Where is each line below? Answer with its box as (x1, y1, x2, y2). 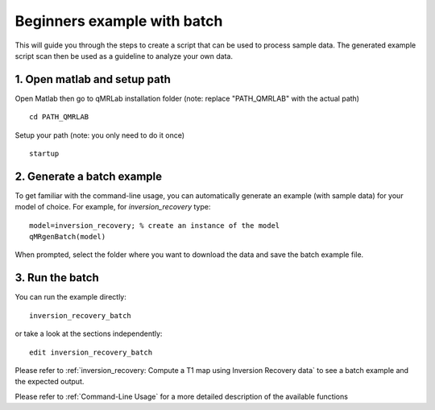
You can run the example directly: (14, 292, 126, 302)
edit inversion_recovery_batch (29, 347, 153, 357)
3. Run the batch (14, 271, 100, 285)
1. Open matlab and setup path (14, 72, 171, 86)
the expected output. (14, 377, 85, 387)
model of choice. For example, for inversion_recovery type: (14, 202, 211, 212)
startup (29, 149, 60, 159)
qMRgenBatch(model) (29, 232, 106, 242)
